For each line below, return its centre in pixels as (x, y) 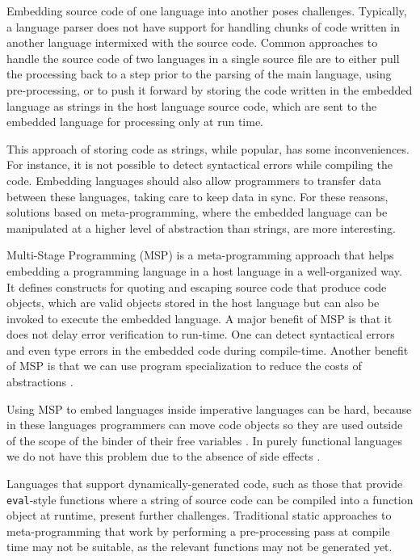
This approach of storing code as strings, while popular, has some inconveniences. (208, 148)
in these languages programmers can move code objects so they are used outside (205, 425)
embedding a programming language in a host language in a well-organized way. (204, 270)
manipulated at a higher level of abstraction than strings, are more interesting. (202, 227)
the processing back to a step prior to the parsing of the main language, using (199, 74)
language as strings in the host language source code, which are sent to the (192, 105)
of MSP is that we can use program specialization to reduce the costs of (184, 366)
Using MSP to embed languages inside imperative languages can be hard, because (209, 408)
